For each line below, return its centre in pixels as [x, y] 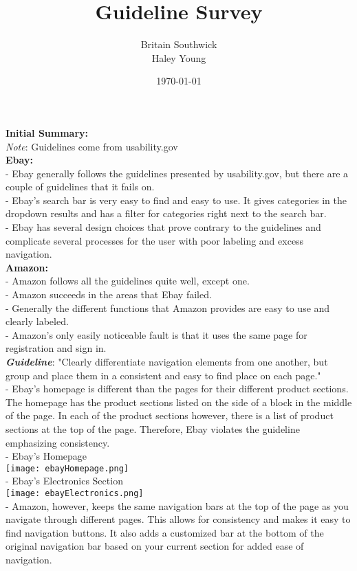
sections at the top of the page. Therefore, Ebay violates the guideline [153, 428]
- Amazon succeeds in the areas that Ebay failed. [109, 294]
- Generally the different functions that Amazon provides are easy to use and [168, 307]
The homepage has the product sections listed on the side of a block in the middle [179, 402]
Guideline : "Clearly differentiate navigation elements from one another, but [167, 361]
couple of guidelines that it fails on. [80, 187]
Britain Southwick [179, 44]
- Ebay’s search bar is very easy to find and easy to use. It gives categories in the [176, 200]
